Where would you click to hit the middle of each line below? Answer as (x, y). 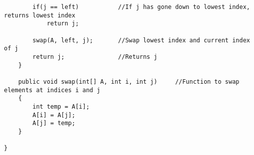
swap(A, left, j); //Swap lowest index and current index (141, 40)
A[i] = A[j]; (54, 115)
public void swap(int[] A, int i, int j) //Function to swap (129, 81)
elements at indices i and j (52, 90)
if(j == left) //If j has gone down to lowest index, (141, 7)
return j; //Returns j (95, 57)
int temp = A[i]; (61, 106)
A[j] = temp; (54, 123)
